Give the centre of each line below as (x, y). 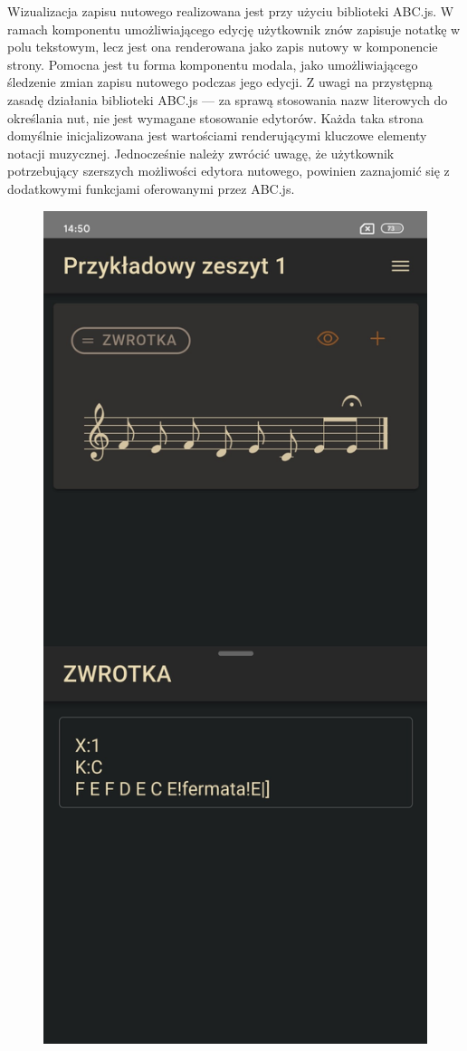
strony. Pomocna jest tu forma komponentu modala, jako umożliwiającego (213, 64)
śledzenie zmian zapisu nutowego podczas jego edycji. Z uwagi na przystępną (220, 82)
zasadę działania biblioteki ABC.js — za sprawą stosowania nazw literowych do (228, 99)
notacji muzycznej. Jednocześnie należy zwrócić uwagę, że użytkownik (201, 153)
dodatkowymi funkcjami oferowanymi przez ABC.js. (151, 188)
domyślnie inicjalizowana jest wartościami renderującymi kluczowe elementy (217, 135)
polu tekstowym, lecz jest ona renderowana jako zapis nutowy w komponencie (223, 47)
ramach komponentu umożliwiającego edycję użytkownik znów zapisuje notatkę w (234, 29)
